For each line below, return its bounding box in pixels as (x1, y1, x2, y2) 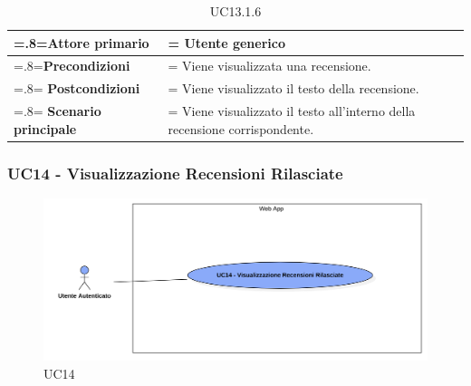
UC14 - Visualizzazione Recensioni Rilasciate (7, 161, 343, 184)
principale (14, 119, 77, 138)
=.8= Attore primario (14, 33, 149, 52)
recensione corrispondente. (168, 119, 314, 138)
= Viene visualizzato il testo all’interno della (168, 101, 416, 121)
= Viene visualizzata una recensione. (168, 56, 371, 75)
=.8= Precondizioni (14, 56, 130, 75)
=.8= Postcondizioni (14, 79, 140, 98)
